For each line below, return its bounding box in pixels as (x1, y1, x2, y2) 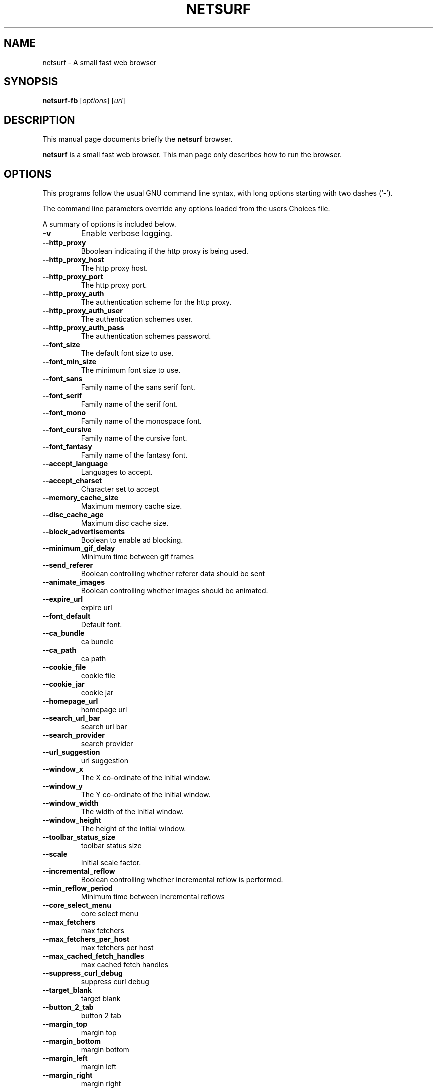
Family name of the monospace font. (81, 417, 202, 426)
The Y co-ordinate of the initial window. (81, 790, 211, 799)
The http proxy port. (81, 281, 147, 290)
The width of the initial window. (81, 807, 184, 816)
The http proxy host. (81, 264, 148, 273)
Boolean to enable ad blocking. (81, 536, 183, 544)
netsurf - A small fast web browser (42, 58, 157, 67)
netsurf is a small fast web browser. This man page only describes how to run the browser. (42, 150, 342, 159)
